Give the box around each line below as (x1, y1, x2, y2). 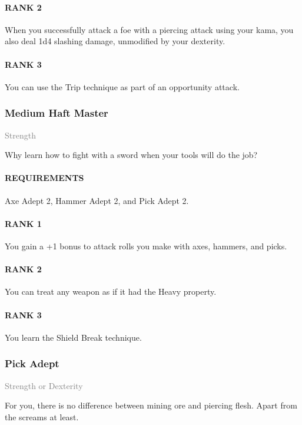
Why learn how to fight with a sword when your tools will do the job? (5, 149, 258, 161)
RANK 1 (5, 217, 42, 229)
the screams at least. (5, 410, 79, 423)
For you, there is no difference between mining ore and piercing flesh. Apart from (5, 399, 297, 411)
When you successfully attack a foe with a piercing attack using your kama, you (5, 23, 294, 35)
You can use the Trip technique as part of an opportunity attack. (5, 80, 240, 93)
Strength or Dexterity (5, 379, 83, 391)
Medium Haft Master (5, 106, 108, 120)
